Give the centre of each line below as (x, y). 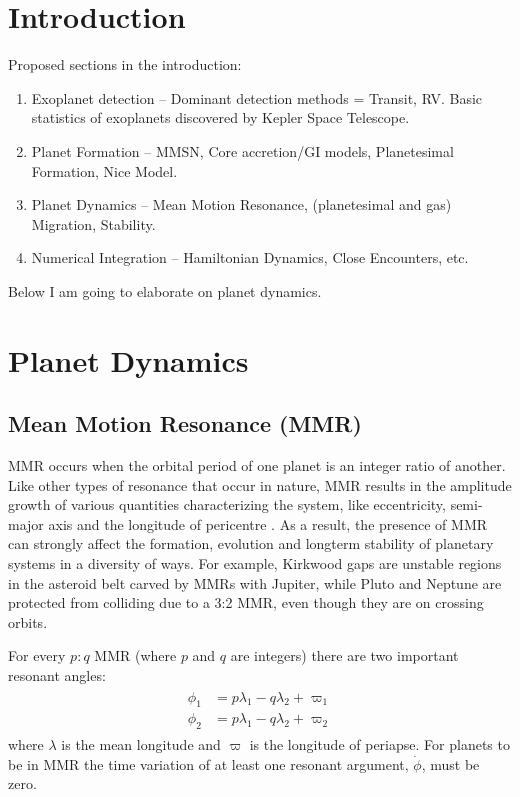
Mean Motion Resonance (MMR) (185, 423)
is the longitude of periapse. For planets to (379, 744)
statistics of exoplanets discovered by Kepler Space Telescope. (220, 117)
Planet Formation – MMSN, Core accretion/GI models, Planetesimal (242, 150)
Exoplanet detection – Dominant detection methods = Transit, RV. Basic (257, 97)
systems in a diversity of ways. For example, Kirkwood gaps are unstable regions (255, 563)
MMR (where (135, 655)
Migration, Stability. (93, 223)
